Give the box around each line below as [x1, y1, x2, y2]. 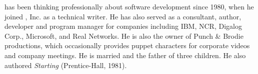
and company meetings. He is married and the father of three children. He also [4, 50, 246, 60]
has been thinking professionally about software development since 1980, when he [4, 1, 254, 11]
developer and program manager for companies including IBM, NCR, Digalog [4, 21, 242, 31]
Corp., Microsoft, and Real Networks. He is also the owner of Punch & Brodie [4, 30, 243, 41]
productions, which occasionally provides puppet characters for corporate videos [4, 40, 250, 51]
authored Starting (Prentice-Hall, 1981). [4, 60, 127, 70]
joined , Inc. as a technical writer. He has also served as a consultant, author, [4, 11, 241, 21]
